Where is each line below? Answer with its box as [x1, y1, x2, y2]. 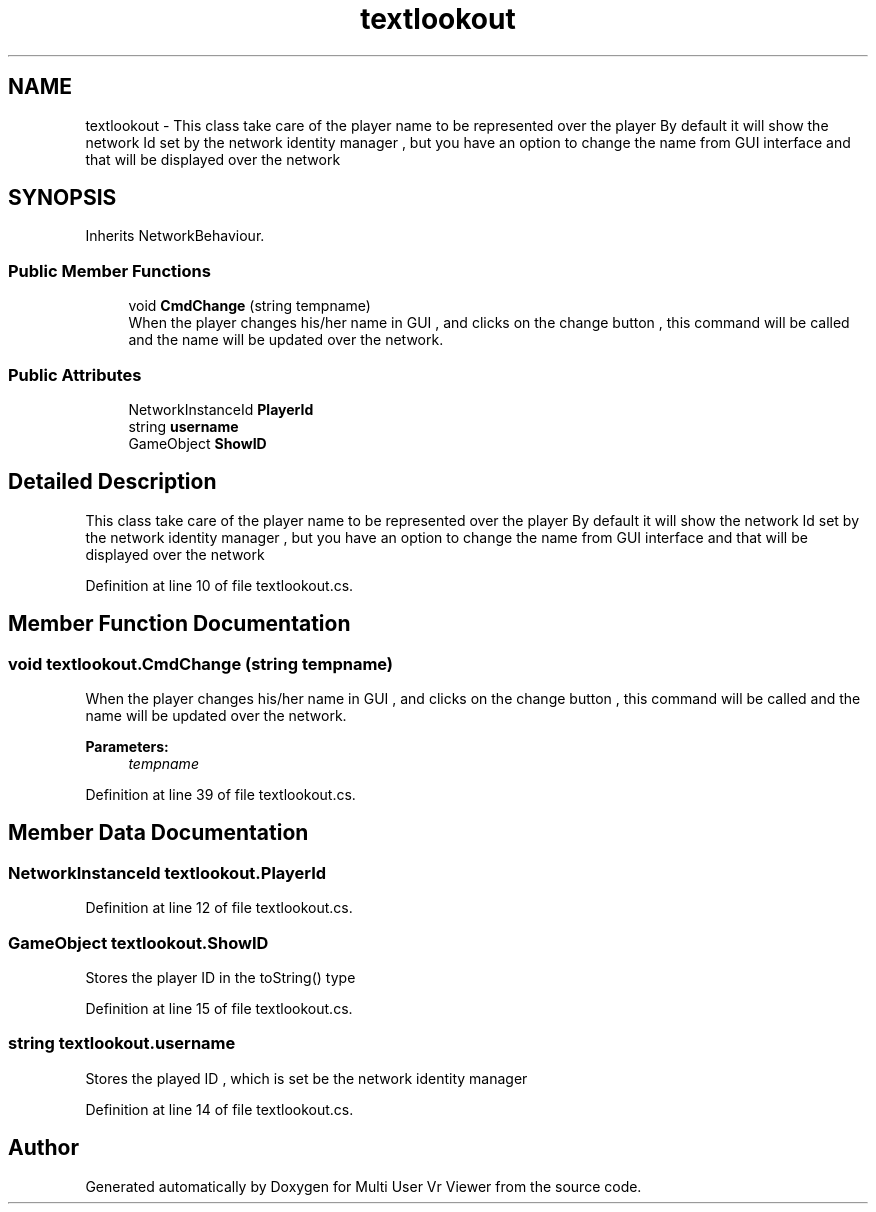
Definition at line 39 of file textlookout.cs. [85, 786, 356, 803]
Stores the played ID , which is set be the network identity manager [85, 1069, 528, 1087]
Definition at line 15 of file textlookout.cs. [85, 999, 353, 1017]
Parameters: [85, 738, 169, 755]
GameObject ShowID [128, 434, 267, 452]
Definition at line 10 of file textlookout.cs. [85, 576, 354, 594]
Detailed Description [8, 469, 217, 495]
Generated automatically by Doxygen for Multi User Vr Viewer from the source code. [85, 1177, 642, 1195]
